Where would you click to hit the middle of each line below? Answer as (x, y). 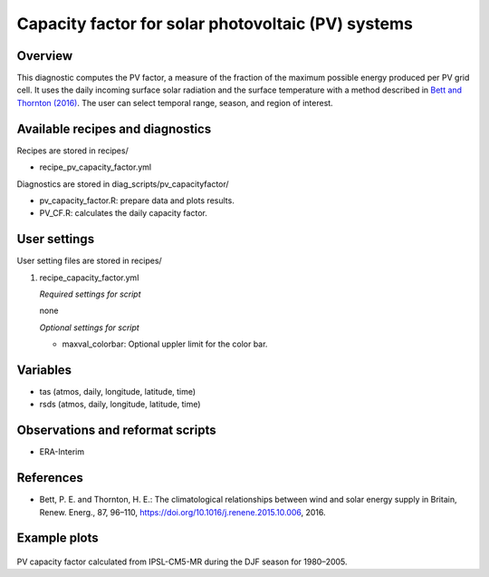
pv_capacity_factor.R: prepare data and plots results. (137, 200)
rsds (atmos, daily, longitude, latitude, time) (120, 405)
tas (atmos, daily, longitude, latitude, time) (118, 392)
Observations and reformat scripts (116, 430)
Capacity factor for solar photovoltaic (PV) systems (215, 24)
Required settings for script (90, 294)
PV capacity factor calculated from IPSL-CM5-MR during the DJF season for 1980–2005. (182, 562)
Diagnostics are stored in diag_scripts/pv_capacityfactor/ (123, 184)
